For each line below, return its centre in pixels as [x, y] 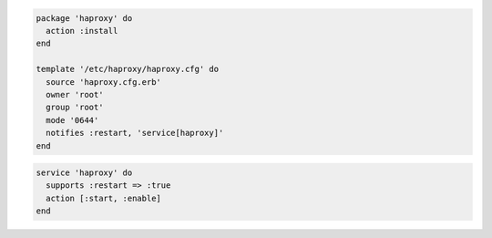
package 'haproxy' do [84, 18]
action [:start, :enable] [103, 198]
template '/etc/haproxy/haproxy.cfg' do [127, 69]
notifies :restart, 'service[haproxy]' [135, 133]
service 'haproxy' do [84, 173]
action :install [82, 31]
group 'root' [75, 108]
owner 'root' [75, 94]
